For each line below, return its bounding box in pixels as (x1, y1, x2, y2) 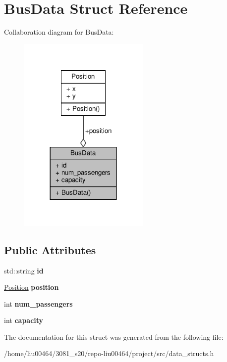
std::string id (4, 265, 44, 275)
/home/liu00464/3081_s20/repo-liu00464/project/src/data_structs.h (4, 348, 214, 359)
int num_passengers (4, 298, 73, 309)
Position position (4, 282, 59, 292)
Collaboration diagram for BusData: (4, 27, 114, 37)
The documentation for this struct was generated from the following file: (4, 331, 224, 342)
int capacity (4, 315, 44, 325)
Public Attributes (4, 242, 96, 257)
